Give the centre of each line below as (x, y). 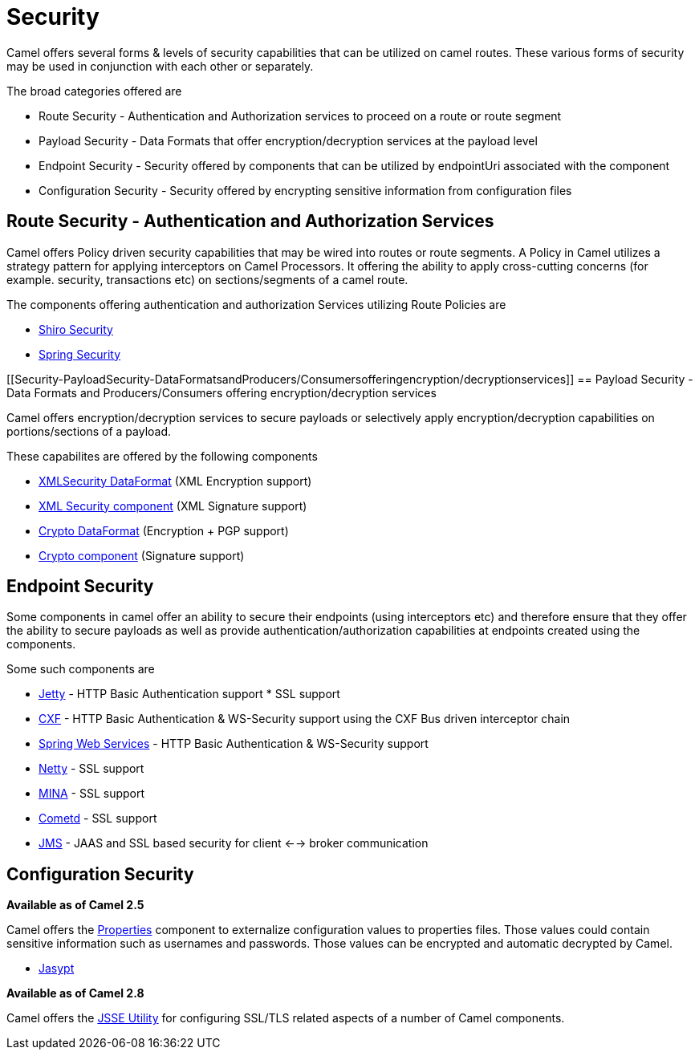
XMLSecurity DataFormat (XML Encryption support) (175, 481)
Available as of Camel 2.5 (75, 905)
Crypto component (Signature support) (142, 555)
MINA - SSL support (92, 794)
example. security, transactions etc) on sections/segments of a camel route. (207, 279)
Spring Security (80, 354)
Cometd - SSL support (98, 818)
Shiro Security (76, 329)
